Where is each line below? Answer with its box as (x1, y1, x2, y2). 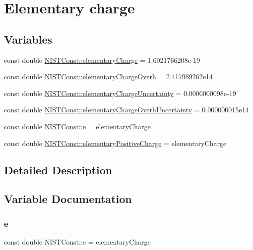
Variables (4, 31, 53, 47)
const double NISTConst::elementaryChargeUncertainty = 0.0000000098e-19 (4, 88, 236, 98)
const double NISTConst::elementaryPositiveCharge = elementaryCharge (4, 138, 227, 148)
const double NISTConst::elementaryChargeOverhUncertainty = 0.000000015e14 (4, 104, 249, 115)
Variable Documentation (4, 191, 132, 206)
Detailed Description (4, 162, 113, 177)
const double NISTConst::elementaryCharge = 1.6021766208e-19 (4, 54, 200, 65)
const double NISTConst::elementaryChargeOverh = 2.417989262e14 (4, 71, 213, 82)
